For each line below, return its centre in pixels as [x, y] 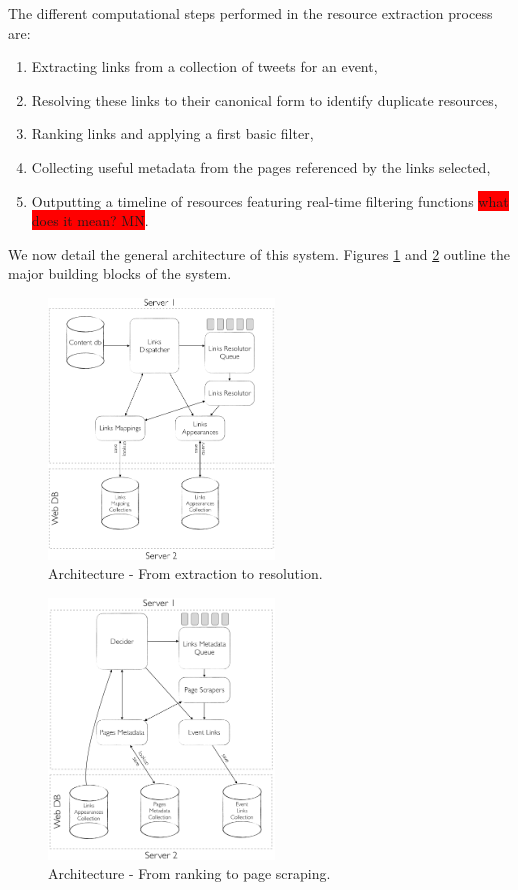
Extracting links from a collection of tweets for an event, [204, 66]
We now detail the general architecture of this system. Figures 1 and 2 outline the [259, 253]
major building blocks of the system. [120, 273]
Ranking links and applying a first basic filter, [172, 133]
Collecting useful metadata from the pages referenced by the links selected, [261, 166]
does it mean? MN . [90, 220]
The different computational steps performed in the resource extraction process [250, 13]
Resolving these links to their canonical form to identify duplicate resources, [264, 99]
